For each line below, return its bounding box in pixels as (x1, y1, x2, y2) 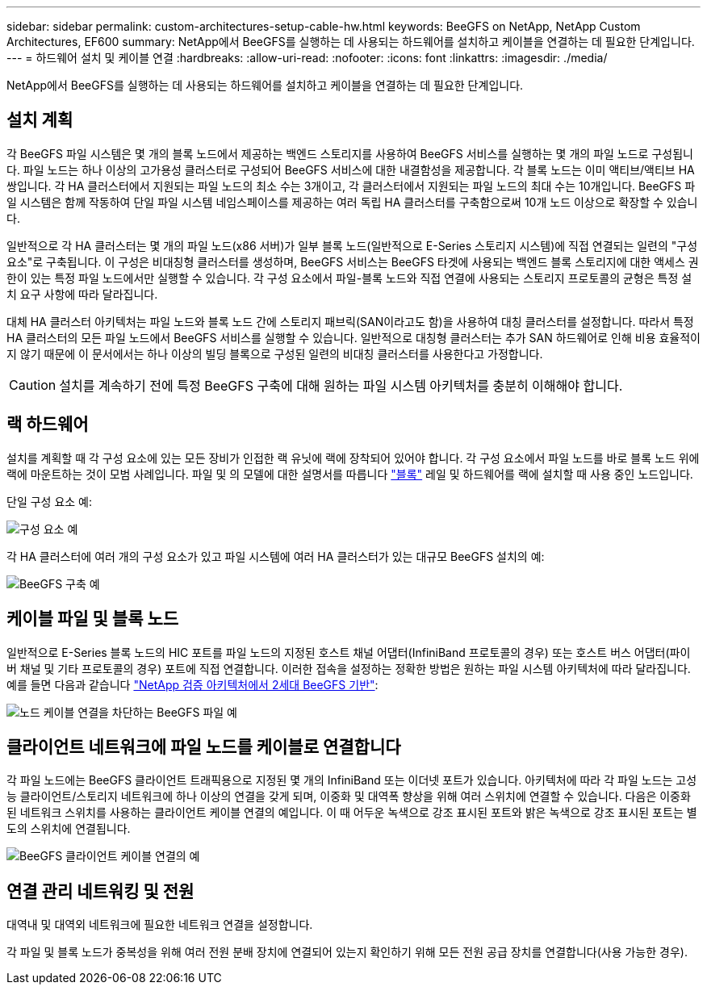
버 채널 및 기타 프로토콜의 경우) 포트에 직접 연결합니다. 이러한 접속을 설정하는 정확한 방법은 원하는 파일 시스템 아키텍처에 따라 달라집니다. (6, 661, 691, 675)
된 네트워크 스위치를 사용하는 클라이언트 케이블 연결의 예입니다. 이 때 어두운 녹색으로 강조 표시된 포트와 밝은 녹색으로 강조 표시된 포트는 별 (6, 805, 697, 820)
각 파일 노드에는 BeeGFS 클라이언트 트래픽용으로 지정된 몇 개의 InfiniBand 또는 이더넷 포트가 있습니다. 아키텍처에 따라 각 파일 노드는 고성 (6, 773, 697, 788)
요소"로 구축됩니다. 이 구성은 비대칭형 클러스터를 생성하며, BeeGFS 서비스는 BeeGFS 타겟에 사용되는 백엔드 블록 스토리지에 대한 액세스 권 (6, 254, 699, 269)
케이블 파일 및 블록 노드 (6, 608, 179, 629)
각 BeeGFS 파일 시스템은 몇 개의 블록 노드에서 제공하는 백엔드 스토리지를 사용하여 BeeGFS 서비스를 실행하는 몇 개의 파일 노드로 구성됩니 (6, 146, 693, 161)
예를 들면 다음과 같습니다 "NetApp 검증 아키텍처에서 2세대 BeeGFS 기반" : (6, 677, 379, 692)
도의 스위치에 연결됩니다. (6, 822, 131, 836)
